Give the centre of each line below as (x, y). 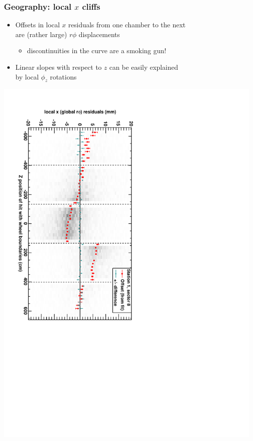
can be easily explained (144, 67)
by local (27, 76)
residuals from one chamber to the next (127, 25)
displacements (99, 34)
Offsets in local (37, 25)
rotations (63, 76)
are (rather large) (41, 34)
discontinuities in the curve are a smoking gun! (97, 50)
